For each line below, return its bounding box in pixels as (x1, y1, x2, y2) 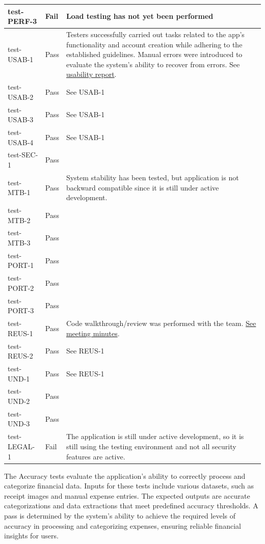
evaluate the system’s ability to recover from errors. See (66, 59, 240, 69)
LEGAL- (8, 441, 35, 451)
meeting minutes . (66, 328, 120, 338)
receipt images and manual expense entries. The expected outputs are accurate (4, 490, 250, 501)
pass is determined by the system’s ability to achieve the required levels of (4, 510, 236, 521)
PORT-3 (8, 305, 34, 316)
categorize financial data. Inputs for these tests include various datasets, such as (4, 480, 254, 491)
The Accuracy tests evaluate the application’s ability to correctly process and (4, 470, 246, 481)
